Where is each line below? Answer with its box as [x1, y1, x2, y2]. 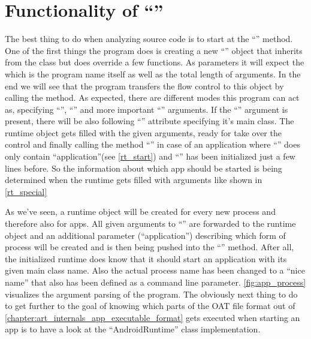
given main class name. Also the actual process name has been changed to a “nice [5, 264, 305, 277]
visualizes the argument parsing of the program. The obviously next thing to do [5, 287, 298, 300]
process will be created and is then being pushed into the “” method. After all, [5, 241, 294, 253]
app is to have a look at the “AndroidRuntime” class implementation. [5, 323, 261, 335]
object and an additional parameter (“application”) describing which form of [5, 229, 286, 241]
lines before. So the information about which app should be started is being [5, 161, 282, 174]
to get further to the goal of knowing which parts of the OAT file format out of [5, 299, 295, 312]
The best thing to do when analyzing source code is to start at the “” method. [5, 32, 293, 45]
